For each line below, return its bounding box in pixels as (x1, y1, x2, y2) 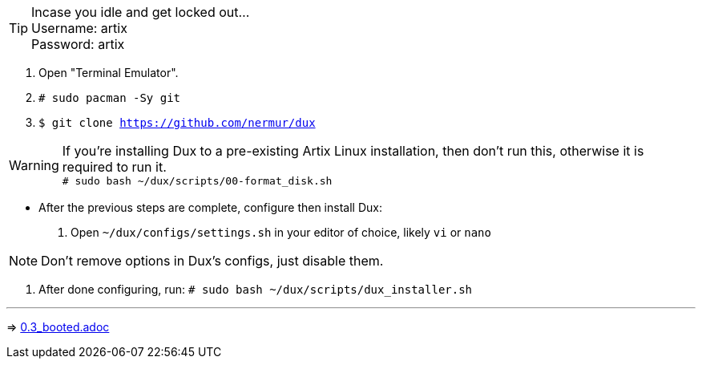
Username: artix (31, 20, 127, 36)
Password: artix (31, 36, 125, 52)
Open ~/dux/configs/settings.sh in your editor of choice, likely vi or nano (71, 225, 491, 239)
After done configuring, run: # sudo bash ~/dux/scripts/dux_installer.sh (38, 282, 473, 296)
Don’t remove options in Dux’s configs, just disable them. (41, 253, 384, 269)
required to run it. (62, 159, 167, 175)
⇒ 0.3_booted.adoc (6, 320, 110, 334)
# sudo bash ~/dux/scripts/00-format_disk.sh (62, 175, 333, 187)
